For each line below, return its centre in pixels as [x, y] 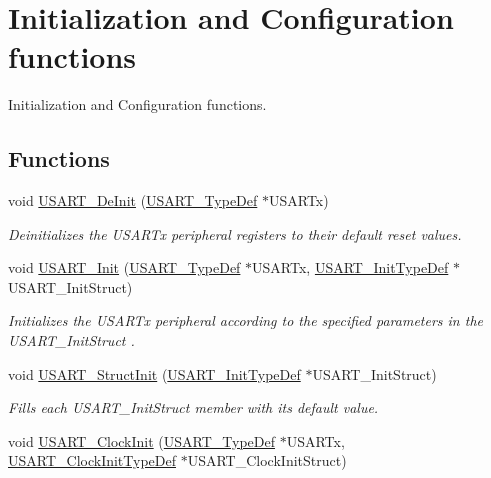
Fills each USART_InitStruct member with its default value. [193, 407]
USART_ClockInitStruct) [267, 460]
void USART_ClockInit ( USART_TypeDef [142, 440]
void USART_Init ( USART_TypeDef [124, 267]
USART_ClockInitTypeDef [92, 460]
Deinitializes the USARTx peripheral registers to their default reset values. [235, 233]
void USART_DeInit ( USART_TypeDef [133, 200]
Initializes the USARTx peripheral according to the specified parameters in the [245, 320]
